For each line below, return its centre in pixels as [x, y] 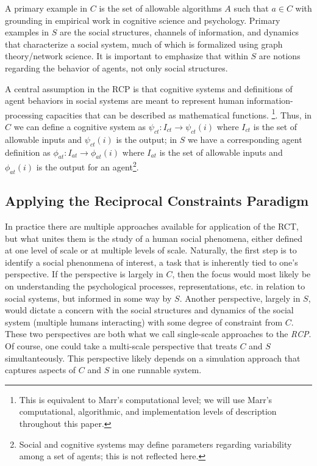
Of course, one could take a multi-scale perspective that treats [121, 345]
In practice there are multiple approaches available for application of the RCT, [152, 226]
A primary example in [46, 8]
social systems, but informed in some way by [88, 298]
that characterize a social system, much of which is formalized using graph [144, 44]
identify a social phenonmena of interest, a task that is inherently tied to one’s [151, 262]
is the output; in [147, 139]
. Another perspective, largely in [240, 298]
